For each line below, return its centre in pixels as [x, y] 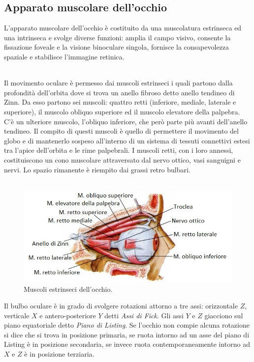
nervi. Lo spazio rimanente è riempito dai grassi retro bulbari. [97, 169]
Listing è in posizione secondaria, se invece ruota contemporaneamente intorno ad [127, 344]
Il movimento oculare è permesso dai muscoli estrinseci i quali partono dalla [118, 83]
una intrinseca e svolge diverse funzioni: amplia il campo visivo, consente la [117, 37]
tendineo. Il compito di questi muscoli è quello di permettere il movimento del [121, 131]
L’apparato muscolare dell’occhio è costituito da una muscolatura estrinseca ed [123, 28]
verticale [17, 315]
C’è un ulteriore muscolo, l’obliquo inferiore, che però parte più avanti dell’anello [126, 121]
